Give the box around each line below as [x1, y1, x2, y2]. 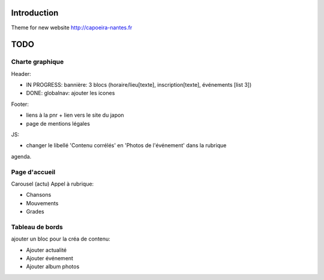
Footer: [11, 101, 29, 108]
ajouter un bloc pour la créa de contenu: [11, 235, 110, 242]
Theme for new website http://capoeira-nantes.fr [11, 24, 133, 31]
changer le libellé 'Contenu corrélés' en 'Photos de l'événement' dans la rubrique [26, 142, 227, 149]
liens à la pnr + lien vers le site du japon [26, 111, 124, 119]
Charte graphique [11, 57, 64, 66]
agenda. [11, 153, 32, 160]
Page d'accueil [11, 168, 56, 176]
